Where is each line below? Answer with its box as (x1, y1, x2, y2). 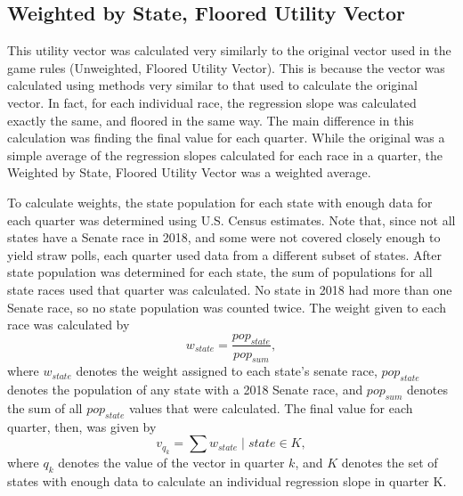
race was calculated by (7, 315, 130, 334)
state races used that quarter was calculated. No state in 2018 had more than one (7, 280, 452, 298)
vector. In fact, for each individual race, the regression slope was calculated (7, 93, 417, 111)
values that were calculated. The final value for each (128, 398, 413, 417)
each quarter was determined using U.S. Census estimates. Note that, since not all (7, 210, 456, 229)
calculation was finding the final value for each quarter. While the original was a (7, 128, 445, 147)
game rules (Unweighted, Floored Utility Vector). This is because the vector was (7, 58, 445, 77)
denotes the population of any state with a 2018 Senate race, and (7, 380, 363, 399)
